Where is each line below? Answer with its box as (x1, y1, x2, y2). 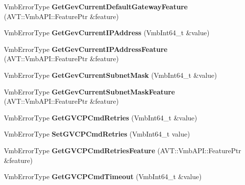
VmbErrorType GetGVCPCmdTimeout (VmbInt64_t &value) (4, 171, 202, 182)
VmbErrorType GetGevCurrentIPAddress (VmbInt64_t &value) (4, 27, 210, 38)
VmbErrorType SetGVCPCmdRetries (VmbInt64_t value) (4, 129, 190, 139)
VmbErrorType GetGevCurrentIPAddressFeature (4, 44, 168, 54)
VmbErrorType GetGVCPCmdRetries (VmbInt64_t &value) (4, 112, 197, 122)
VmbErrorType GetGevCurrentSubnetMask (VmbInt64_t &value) (4, 69, 217, 80)
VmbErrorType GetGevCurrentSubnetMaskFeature (4, 86, 175, 96)
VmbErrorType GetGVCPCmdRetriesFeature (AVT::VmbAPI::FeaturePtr (4, 145, 241, 155)
